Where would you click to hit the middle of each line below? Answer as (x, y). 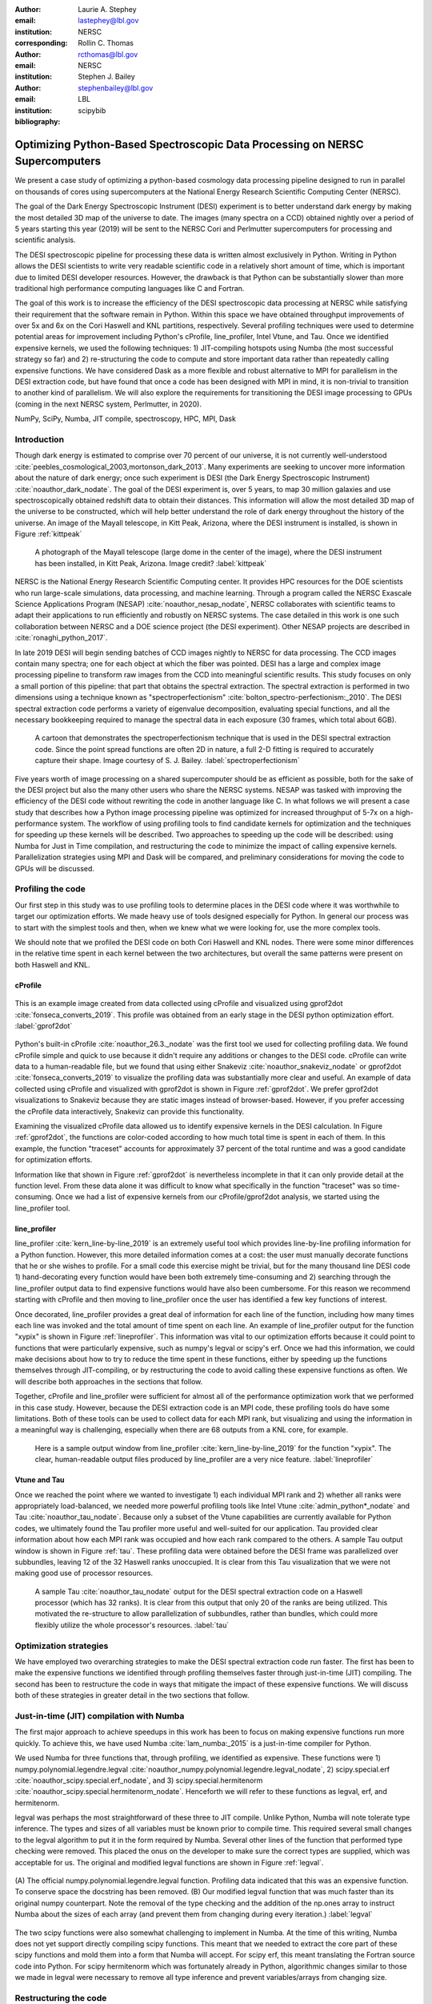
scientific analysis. (45, 240)
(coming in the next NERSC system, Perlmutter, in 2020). (108, 404)
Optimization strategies (62, 1646)
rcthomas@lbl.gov (108, 54)
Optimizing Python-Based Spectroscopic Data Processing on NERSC (189, 144)
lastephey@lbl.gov (108, 21)
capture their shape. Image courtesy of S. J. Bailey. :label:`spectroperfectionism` (167, 761)
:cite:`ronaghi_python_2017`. (61, 638)
